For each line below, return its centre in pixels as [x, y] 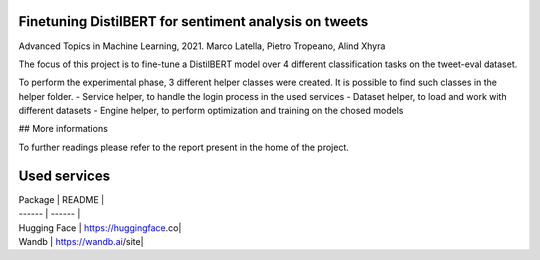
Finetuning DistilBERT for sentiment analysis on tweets [193, 21]
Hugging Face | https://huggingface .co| [100, 227]
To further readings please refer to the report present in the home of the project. [184, 147]
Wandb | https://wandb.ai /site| [81, 241]
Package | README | [61, 199]
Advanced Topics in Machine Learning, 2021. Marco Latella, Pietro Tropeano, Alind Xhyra [202, 46]
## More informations [63, 129]
